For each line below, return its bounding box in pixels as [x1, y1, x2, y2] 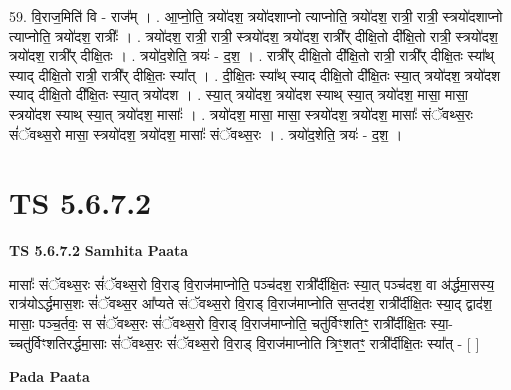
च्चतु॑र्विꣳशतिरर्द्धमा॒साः [9, 332, 107, 353]
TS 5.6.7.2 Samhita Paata [9, 240, 189, 261]
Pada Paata [9, 366, 90, 387]
